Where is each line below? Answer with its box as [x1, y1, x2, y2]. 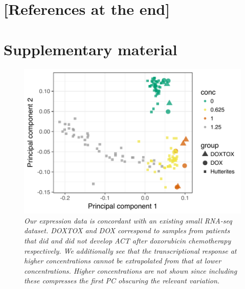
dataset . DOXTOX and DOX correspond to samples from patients [24, 225, 230, 236]
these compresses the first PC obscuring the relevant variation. [24, 275, 220, 286]
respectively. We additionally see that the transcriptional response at [24, 245, 237, 256]
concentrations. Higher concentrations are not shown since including [24, 265, 237, 276]
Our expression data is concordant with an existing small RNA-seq [24, 215, 232, 226]
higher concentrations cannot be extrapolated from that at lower [24, 255, 221, 266]
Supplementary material [4, 38, 177, 59]
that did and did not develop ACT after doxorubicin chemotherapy [24, 235, 231, 246]
